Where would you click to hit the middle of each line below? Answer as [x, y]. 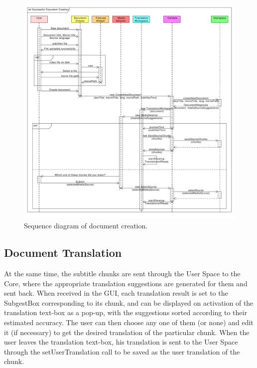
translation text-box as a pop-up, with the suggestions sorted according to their [126, 312]
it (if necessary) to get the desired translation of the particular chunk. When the [127, 332]
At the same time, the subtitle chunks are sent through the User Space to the [122, 274]
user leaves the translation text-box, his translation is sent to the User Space [121, 342]
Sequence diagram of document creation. [86, 226]
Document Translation [63, 253]
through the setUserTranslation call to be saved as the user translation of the [122, 351]
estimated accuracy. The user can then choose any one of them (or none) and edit [129, 322]
